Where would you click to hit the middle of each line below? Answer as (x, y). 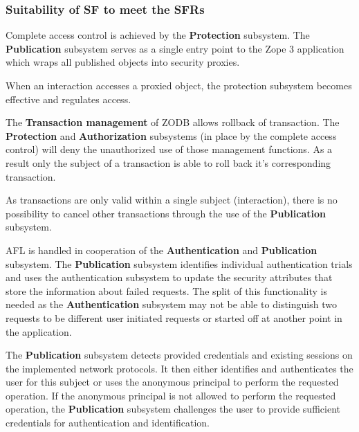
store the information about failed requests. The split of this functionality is (166, 290)
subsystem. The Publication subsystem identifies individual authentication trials (179, 263)
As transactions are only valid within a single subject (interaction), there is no (172, 200)
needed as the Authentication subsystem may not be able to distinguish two (171, 304)
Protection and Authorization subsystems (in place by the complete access (171, 135)
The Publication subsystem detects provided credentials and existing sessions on (179, 355)
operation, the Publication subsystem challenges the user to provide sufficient (173, 409)
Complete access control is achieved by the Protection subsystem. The (158, 35)
